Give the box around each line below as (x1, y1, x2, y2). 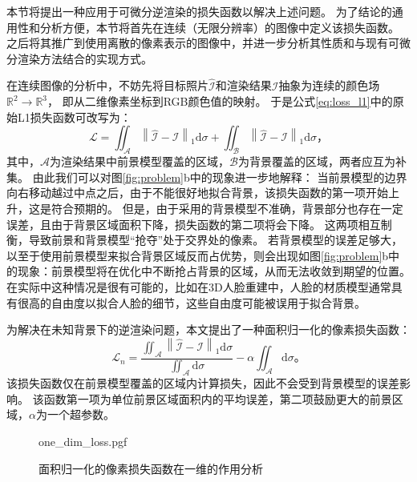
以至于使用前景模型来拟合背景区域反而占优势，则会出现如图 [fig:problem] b (6, 247, 389, 263)
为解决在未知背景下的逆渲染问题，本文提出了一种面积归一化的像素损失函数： (6, 321, 411, 338)
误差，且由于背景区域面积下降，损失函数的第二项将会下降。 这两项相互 (6, 215, 381, 232)
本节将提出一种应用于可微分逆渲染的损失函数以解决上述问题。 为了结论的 (6, 3, 392, 19)
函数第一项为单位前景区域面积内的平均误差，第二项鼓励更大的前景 (43, 390, 392, 407)
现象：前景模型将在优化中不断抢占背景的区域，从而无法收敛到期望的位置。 (17, 263, 411, 279)
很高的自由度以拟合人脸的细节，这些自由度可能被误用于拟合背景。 (17, 294, 366, 311)
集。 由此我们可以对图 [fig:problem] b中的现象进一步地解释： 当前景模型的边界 (6, 168, 407, 185)
